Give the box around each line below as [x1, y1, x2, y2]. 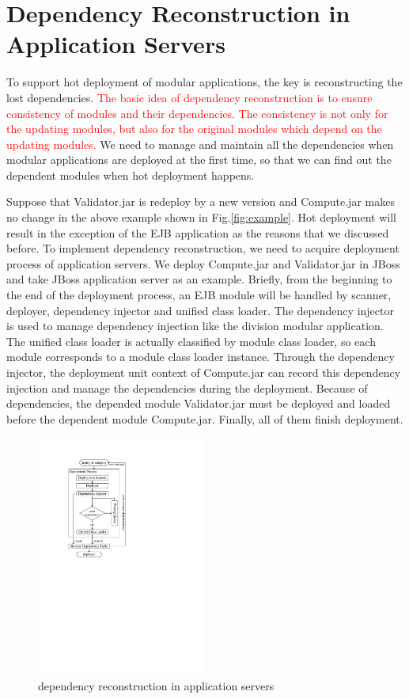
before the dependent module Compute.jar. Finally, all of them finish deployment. [6, 410, 403, 427]
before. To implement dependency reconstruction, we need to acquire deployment [6, 240, 400, 256]
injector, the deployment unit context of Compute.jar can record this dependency [6, 364, 401, 380]
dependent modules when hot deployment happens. [6, 166, 255, 183]
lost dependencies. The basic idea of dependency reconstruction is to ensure [6, 89, 373, 105]
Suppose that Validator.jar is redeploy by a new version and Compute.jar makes [6, 193, 395, 210]
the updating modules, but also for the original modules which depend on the [6, 120, 382, 137]
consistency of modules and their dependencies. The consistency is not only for [6, 104, 388, 121]
